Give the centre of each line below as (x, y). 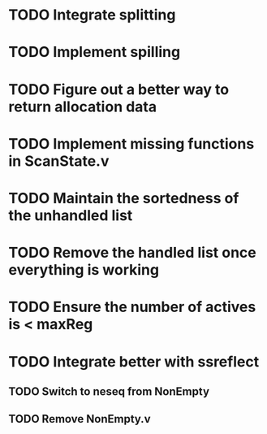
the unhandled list (71, 215)
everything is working (84, 270)
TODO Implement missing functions (131, 143)
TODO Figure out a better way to (119, 89)
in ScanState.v (59, 161)
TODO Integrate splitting (92, 15)
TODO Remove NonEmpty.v (80, 419)
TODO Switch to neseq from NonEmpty (109, 391)
